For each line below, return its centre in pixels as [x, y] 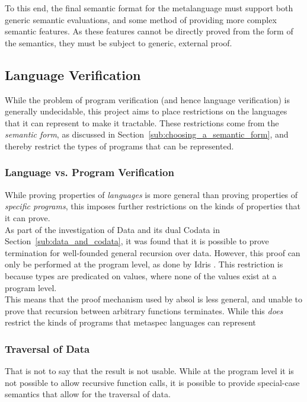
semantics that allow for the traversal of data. [88, 394]
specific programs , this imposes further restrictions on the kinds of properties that [153, 206]
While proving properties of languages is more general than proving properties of [151, 194]
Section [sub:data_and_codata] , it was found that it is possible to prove [137, 241]
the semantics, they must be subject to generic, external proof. [119, 42]
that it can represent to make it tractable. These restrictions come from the [142, 122]
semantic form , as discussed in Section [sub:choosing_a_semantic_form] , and [147, 134]
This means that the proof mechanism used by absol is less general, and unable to [153, 299]
